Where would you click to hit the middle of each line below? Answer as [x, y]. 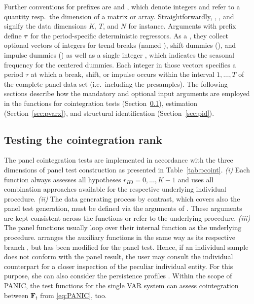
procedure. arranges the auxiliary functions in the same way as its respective [120, 237]
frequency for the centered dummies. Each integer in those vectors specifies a [120, 64]
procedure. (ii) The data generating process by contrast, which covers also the [122, 198]
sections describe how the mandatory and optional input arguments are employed [127, 93]
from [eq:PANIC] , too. [73, 295]
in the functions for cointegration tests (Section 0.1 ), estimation [101, 103]
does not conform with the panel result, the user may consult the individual [119, 256]
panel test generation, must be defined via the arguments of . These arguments [123, 208]
